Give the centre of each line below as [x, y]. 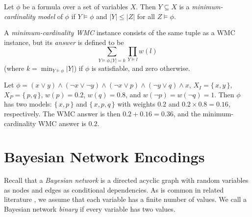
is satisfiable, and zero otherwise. [141, 68]
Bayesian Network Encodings [104, 157]
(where [14, 68]
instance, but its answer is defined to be [64, 42]
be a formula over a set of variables [76, 6]
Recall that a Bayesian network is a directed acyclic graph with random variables [126, 180]
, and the [187, 113]
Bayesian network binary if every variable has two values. [90, 209]
